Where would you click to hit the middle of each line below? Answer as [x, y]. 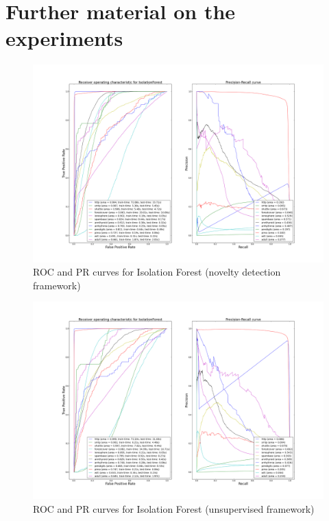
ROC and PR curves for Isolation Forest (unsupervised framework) [174, 509]
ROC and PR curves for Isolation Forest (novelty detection [157, 272]
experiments [64, 38]
